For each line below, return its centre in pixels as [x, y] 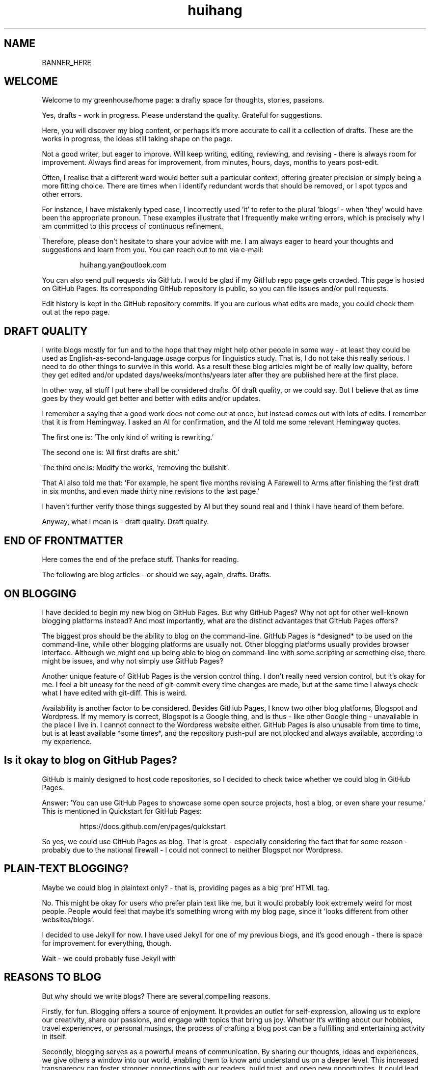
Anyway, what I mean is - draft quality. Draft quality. [125, 522]
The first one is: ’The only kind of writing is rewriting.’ [128, 437]
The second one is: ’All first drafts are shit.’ [110, 453]
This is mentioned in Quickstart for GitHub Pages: [122, 811]
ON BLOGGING [40, 593]
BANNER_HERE [67, 62]
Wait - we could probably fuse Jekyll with [109, 958]
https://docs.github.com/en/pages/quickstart [153, 826]
